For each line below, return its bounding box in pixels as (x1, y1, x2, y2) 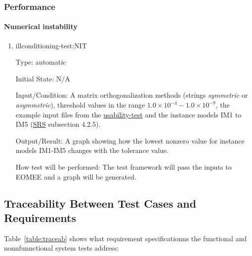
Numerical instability (4, 21, 78, 32)
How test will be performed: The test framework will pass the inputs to (15, 161, 232, 172)
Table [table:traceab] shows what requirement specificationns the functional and (4, 233, 247, 243)
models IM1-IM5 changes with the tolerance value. (15, 145, 169, 155)
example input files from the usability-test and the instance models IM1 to (15, 109, 242, 119)
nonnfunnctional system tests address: (4, 243, 119, 253)
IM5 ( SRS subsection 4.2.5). (15, 119, 101, 129)
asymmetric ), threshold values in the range (15, 100, 145, 110)
